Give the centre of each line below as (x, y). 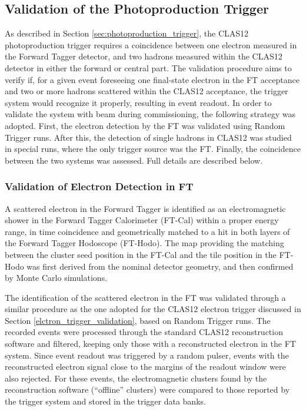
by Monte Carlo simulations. (56, 278)
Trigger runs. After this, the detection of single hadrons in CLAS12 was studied (148, 137)
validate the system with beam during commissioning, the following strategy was (150, 114)
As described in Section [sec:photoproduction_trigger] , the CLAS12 (127, 33)
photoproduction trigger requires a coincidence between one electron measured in (151, 44)
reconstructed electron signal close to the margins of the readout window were (145, 367)
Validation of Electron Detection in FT (99, 186)
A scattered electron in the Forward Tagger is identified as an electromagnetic (145, 208)
